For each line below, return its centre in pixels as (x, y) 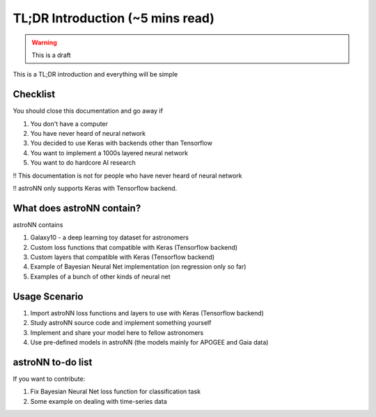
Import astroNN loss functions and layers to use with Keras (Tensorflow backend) (147, 313)
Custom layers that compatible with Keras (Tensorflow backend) (123, 257)
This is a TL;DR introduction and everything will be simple (95, 74)
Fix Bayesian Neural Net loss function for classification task (116, 392)
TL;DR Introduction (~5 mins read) (114, 18)
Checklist (34, 94)
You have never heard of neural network (88, 134)
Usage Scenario (48, 296)
